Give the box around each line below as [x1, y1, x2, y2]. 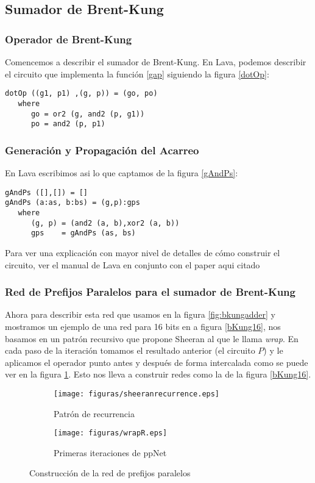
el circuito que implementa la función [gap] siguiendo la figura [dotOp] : [5, 67, 269, 80]
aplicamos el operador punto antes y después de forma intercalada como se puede [5, 356, 308, 368]
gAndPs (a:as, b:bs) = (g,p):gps [5, 198, 140, 207]
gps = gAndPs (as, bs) [30, 229, 136, 238]
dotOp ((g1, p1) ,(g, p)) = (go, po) [5, 89, 158, 98]
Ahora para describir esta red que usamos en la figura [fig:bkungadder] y [5, 308, 275, 321]
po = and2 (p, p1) [30, 120, 105, 129]
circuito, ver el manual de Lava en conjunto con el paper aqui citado [5, 258, 260, 271]
